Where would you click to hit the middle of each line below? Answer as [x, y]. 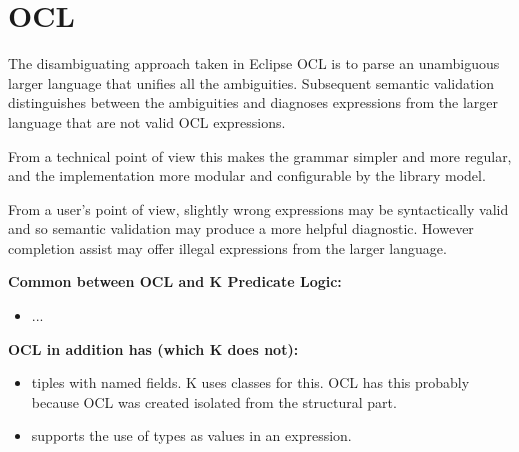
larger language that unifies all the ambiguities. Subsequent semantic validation [251, 82]
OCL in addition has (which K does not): [153, 348]
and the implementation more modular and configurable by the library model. [247, 175]
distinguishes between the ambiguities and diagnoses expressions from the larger [253, 102]
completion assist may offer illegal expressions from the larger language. [227, 247]
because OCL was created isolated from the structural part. [214, 401]
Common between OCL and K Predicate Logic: [175, 281]
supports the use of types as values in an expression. [191, 435]
